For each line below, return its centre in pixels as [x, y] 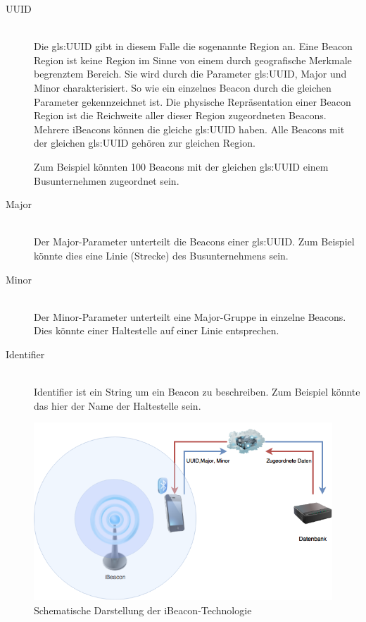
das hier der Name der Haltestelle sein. [118, 405]
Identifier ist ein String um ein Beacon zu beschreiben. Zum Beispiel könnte [197, 392]
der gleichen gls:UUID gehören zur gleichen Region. [145, 143]
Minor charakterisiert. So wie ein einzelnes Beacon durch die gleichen [183, 87]
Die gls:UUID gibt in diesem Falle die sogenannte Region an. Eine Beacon [193, 46]
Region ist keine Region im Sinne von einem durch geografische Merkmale [193, 60]
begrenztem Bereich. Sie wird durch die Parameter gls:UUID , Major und [190, 74]
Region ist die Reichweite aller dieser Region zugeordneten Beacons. [180, 115]
